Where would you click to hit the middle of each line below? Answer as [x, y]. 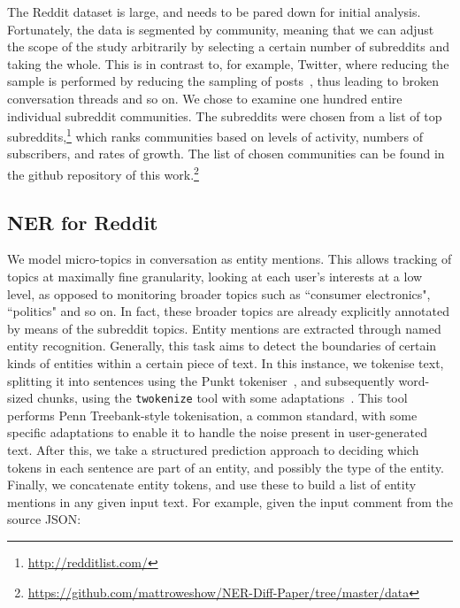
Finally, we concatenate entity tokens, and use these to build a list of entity [212, 485]
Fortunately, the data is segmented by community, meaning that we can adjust [221, 29]
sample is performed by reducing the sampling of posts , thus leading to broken [223, 81]
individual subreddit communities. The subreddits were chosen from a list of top [225, 115]
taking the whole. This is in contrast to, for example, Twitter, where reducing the [228, 63]
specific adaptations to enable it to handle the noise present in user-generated [217, 432]
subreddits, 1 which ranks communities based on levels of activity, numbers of [215, 135]
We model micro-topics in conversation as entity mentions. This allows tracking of [230, 259]
